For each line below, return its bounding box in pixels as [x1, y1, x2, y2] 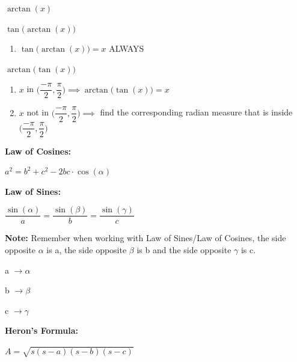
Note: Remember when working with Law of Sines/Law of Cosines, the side [5, 232, 286, 244]
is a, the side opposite [46, 244, 127, 256]
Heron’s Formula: [5, 324, 78, 337]
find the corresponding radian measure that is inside [100, 106, 293, 118]
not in [26, 106, 49, 118]
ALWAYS [109, 42, 144, 55]
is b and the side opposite [136, 244, 231, 256]
